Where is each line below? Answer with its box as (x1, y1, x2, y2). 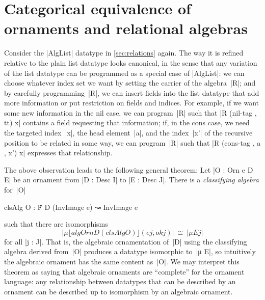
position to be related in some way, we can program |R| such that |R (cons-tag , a (4, 137, 261, 148)
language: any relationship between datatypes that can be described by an (4, 276, 236, 287)
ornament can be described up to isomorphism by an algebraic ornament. (4, 286, 233, 296)
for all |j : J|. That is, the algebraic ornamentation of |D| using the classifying (4, 236, 247, 247)
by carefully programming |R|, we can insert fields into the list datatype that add (4, 87, 259, 98)
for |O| (4, 184, 26, 195)
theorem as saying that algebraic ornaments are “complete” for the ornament (4, 266, 245, 277)
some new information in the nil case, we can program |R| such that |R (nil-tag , (4, 107, 257, 118)
